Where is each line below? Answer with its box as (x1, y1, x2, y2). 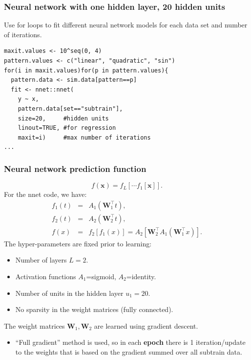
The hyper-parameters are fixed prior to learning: (4, 238, 152, 248)
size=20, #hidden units (18, 115, 109, 122)
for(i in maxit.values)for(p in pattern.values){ (4, 67, 168, 74)
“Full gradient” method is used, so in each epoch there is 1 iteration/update (15, 337, 246, 347)
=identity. (126, 271, 156, 282)
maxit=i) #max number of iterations (18, 134, 151, 141)
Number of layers (15, 255, 67, 265)
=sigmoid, (86, 271, 116, 282)
